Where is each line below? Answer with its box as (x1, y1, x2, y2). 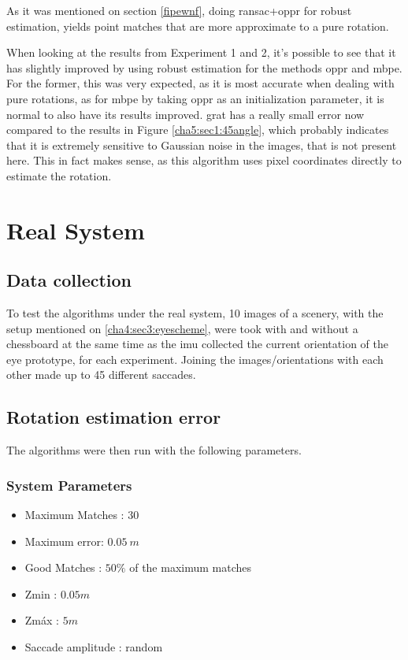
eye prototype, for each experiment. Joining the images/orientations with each (6, 350, 384, 367)
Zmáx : (24, 612, 59, 628)
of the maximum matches (129, 559, 252, 576)
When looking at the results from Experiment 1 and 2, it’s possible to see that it (6, 44, 396, 61)
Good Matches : (24, 559, 102, 576)
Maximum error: (24, 532, 104, 549)
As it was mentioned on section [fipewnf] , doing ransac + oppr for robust (6, 2, 352, 18)
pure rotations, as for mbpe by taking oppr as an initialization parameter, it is (6, 90, 384, 106)
